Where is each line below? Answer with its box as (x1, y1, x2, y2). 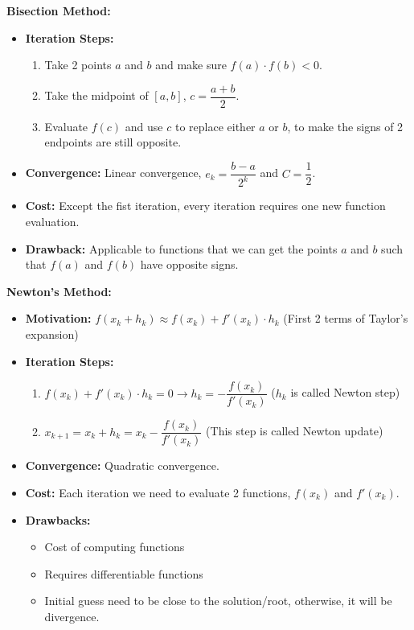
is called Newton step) (290, 384, 400, 401)
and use (125, 117, 163, 134)
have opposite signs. (140, 256, 239, 273)
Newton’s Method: (6, 282, 112, 299)
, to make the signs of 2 (287, 117, 404, 134)
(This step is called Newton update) (206, 422, 383, 439)
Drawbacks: (25, 511, 91, 528)
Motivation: (25, 310, 92, 327)
